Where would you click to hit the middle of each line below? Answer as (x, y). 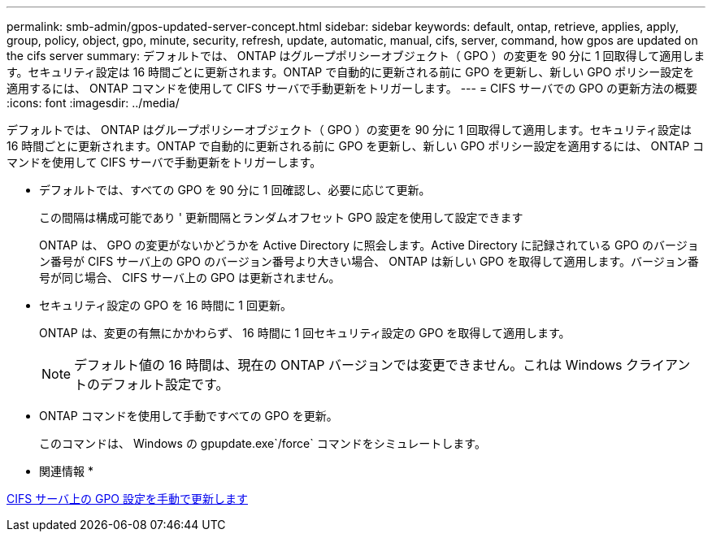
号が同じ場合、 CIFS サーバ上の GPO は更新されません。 (190, 278)
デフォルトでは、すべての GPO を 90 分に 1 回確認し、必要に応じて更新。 (235, 190)
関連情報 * (66, 471)
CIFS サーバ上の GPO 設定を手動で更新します (127, 499)
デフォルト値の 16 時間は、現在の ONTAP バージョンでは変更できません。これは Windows (348, 365)
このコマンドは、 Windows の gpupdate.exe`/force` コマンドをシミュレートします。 (263, 443)
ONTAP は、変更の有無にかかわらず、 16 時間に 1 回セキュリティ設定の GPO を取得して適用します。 (305, 333)
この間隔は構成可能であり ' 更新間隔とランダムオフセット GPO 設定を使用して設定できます (281, 217)
